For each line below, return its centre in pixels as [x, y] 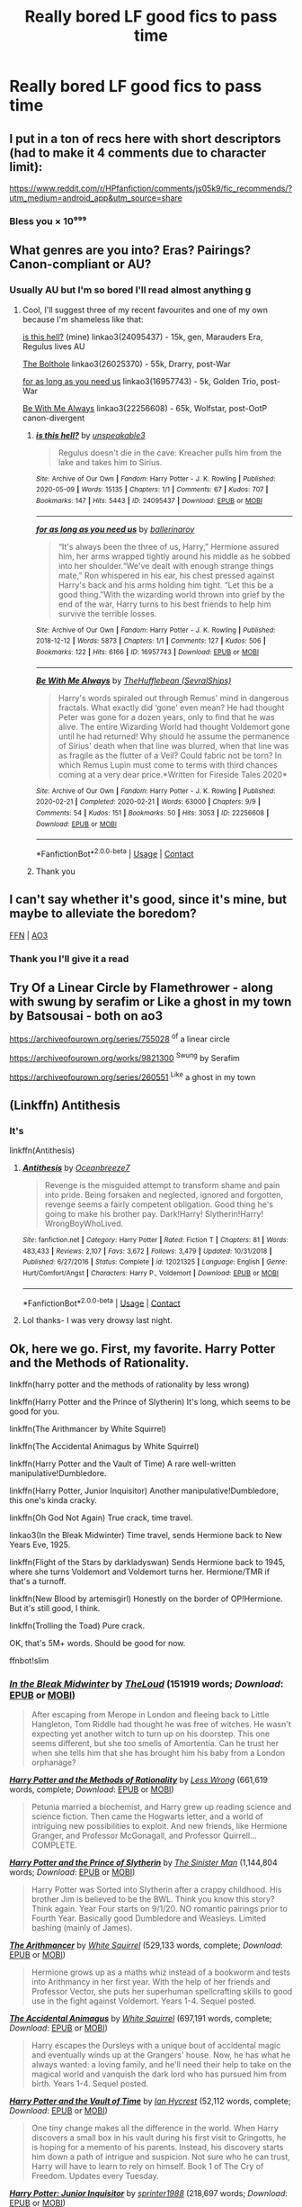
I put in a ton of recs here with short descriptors [145, 138]
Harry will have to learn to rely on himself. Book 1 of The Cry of [147, 2166]
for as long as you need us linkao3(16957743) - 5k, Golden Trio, [140, 381]
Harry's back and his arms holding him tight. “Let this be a [166, 585]
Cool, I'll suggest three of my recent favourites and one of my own [145, 310]
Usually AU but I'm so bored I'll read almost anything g [130, 290]
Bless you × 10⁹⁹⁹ [48, 221]
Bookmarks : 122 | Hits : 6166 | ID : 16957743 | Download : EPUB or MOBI [147, 652]
